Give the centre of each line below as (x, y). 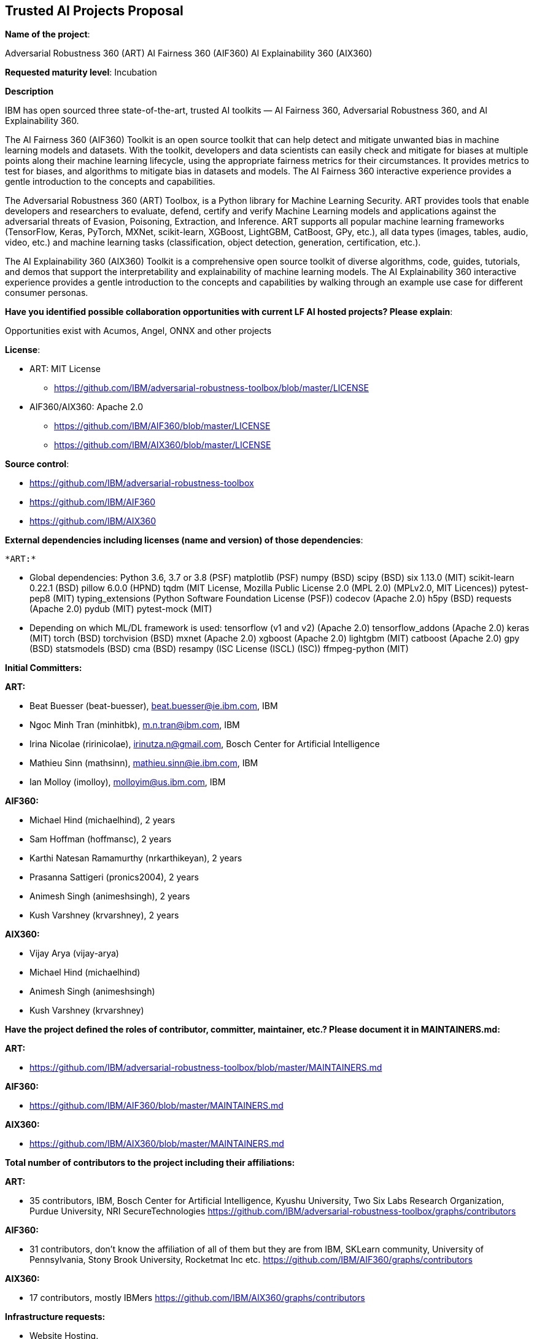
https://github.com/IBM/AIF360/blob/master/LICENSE (162, 426)
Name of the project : (48, 34)
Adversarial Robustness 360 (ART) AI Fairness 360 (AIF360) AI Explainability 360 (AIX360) (189, 53)
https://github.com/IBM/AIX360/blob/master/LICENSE (163, 445)
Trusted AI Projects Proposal (94, 11)
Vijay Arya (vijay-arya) (74, 953)
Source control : (37, 464)
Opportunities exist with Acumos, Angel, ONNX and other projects (138, 331)
